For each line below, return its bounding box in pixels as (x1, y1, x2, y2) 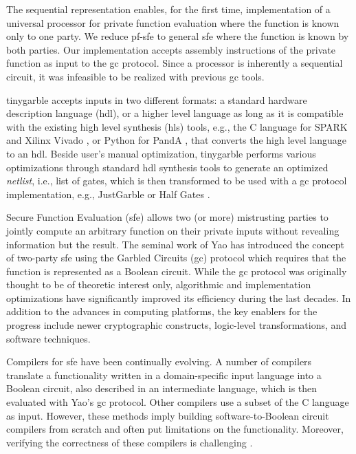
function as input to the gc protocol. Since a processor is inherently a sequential (6, 56, 343, 70)
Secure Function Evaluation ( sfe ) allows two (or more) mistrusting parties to (6, 210, 329, 224)
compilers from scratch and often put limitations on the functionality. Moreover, (6, 422, 344, 436)
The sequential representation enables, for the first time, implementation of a (6, 2, 331, 16)
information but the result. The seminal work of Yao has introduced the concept (6, 237, 344, 251)
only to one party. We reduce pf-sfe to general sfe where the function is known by (6, 29, 349, 43)
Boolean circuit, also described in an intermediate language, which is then (6, 381, 318, 396)
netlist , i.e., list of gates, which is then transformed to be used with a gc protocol (6, 173, 347, 188)
